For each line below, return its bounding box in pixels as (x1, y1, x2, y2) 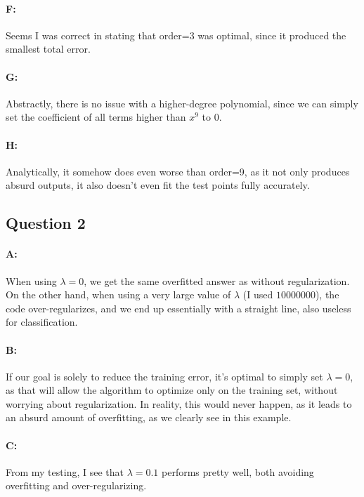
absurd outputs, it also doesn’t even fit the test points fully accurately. (6, 178, 310, 192)
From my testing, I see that (6, 464, 124, 479)
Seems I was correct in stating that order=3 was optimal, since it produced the (6, 27, 346, 42)
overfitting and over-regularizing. (6, 478, 147, 493)
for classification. (6, 314, 78, 329)
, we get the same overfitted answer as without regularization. (84, 273, 350, 288)
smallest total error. (6, 41, 91, 56)
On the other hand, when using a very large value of (6, 287, 231, 302)
